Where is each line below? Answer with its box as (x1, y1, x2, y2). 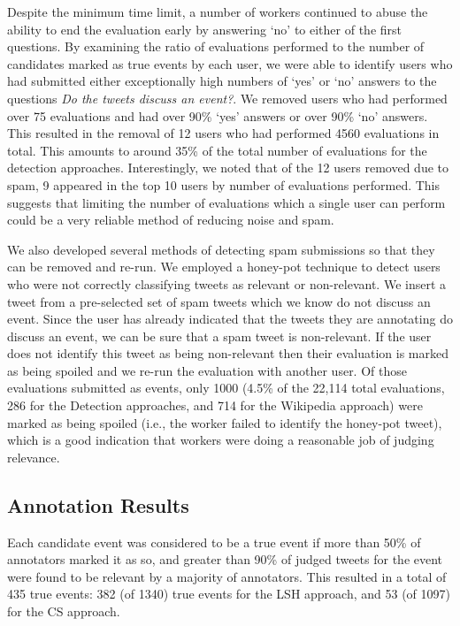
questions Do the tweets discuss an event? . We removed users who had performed (7, 88, 448, 107)
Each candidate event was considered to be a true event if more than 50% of (7, 532, 421, 551)
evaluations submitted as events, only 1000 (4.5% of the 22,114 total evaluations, (7, 378, 445, 397)
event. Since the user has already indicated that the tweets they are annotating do (7, 309, 453, 328)
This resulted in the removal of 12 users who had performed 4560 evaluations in (7, 124, 440, 142)
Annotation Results (7, 491, 189, 518)
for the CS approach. (7, 602, 120, 621)
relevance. (7, 447, 60, 466)
